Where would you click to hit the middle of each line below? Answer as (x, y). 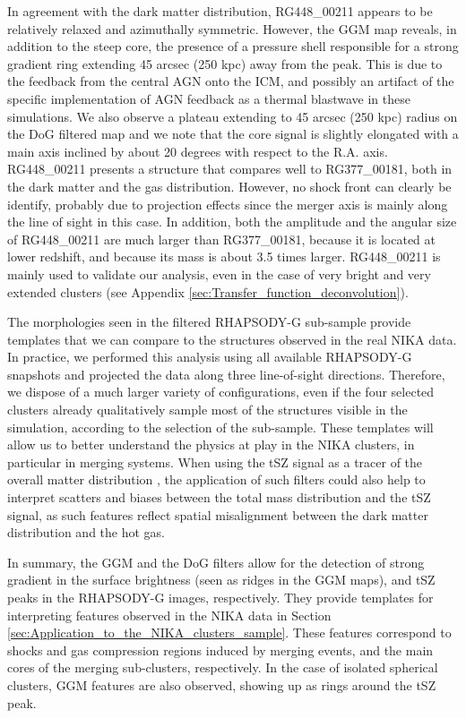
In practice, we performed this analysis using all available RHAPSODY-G (210, 357)
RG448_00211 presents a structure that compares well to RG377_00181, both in (230, 169)
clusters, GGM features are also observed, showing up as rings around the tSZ (222, 684)
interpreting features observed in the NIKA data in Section (169, 615)
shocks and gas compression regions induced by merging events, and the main (220, 650)
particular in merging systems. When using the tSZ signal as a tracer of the (215, 462)
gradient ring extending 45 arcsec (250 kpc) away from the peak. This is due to (225, 63)
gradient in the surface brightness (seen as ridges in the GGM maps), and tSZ (221, 580)
